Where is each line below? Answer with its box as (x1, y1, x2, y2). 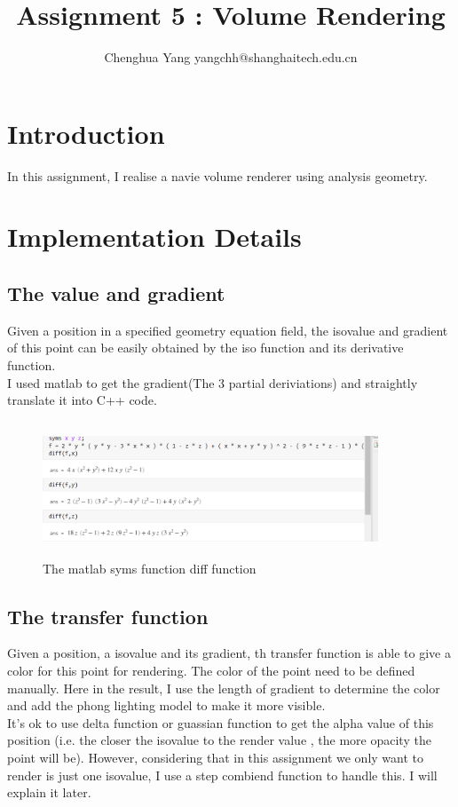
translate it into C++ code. (7, 391, 157, 409)
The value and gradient (7, 280, 225, 307)
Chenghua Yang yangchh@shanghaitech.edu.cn (104, 48, 358, 67)
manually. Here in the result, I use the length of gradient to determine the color (7, 678, 440, 697)
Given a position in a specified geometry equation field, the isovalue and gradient (7, 320, 448, 339)
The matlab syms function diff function (43, 558, 257, 577)
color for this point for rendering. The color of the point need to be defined (7, 661, 415, 679)
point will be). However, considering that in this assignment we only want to (7, 748, 423, 766)
